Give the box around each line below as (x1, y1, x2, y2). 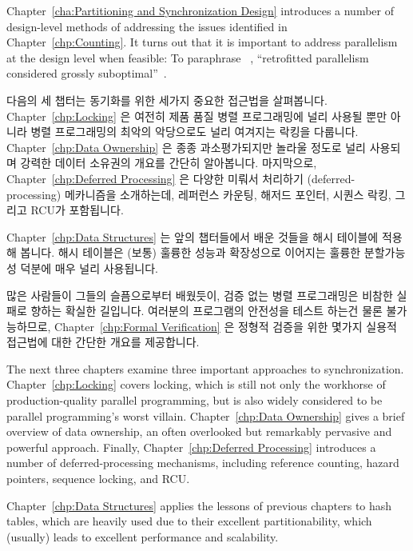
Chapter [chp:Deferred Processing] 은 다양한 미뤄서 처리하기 (6, 170, 304, 186)
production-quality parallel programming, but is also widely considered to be (6, 392, 383, 409)
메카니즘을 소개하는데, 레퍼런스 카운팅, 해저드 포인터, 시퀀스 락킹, (64, 186, 391, 202)
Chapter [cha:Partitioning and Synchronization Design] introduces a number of (6, 2, 394, 18)
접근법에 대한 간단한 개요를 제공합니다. (6, 333, 200, 350)
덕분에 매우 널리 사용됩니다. (20, 259, 158, 276)
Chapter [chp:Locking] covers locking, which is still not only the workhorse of (6, 376, 386, 393)
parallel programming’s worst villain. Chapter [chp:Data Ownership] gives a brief (6, 407, 405, 424)
